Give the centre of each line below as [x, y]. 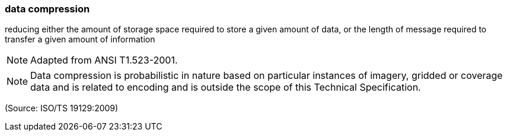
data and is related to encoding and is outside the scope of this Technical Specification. [226, 87]
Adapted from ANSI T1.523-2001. [104, 60]
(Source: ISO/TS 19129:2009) [62, 108]
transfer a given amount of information [80, 39]
